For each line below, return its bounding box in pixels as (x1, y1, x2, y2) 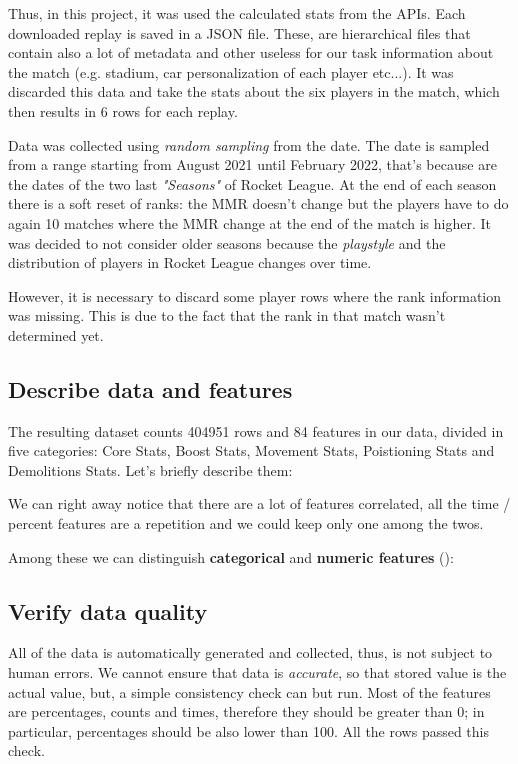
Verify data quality (8, 595, 208, 626)
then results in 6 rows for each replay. (8, 100, 238, 121)
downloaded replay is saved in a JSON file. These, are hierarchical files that (8, 22, 471, 43)
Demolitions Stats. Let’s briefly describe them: (8, 459, 293, 480)
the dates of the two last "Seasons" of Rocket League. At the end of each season (8, 173, 497, 194)
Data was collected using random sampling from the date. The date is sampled (8, 134, 490, 155)
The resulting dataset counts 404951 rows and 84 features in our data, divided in (8, 420, 504, 441)
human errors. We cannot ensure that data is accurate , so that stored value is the (8, 662, 507, 683)
